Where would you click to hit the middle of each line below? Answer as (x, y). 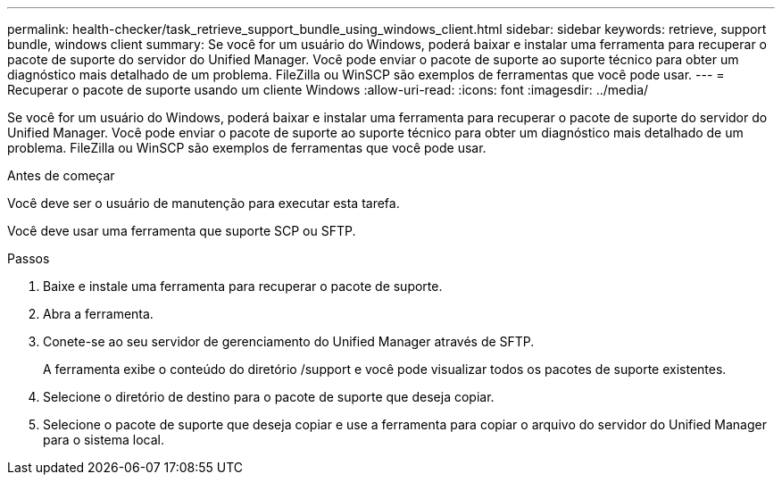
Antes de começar (61, 175)
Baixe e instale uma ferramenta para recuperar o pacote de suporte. (243, 286)
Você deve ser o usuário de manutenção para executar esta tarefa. (204, 203)
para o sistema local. (104, 440)
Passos (29, 258)
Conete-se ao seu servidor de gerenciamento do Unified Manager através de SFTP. (289, 341)
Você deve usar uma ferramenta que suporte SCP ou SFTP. (182, 231)
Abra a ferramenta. (98, 314)
